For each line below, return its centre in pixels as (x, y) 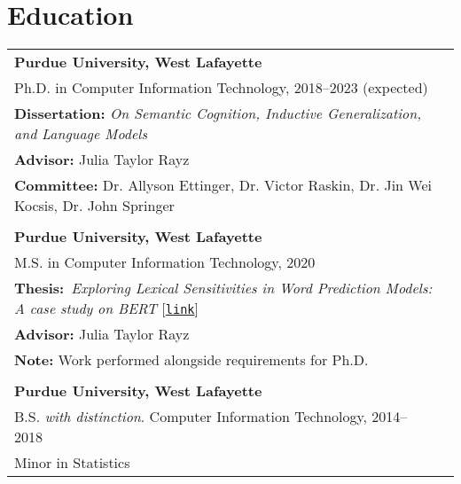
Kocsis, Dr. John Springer (94, 206)
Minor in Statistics (72, 463)
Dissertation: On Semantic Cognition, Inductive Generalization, (218, 113)
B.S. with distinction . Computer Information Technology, (191, 417)
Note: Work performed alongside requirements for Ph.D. (191, 360)
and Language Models (81, 134)
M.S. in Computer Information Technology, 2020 (165, 262)
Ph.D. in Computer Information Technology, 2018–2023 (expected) (221, 88)
